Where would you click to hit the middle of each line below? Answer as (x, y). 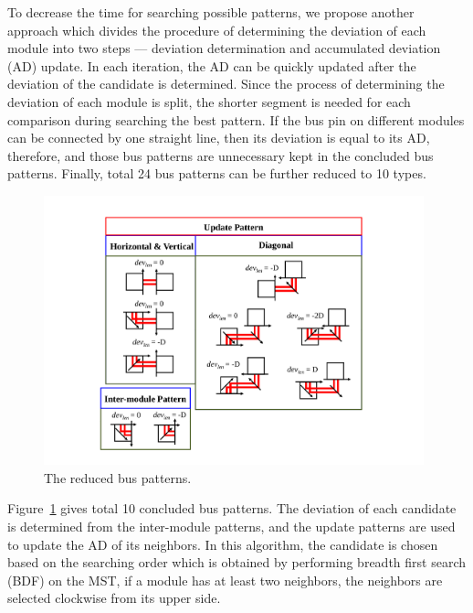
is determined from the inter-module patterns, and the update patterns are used (231, 526)
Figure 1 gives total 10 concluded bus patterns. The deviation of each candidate (232, 508)
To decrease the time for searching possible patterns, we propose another (211, 12)
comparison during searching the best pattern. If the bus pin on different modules (236, 119)
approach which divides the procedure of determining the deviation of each (217, 30)
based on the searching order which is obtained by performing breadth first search (236, 562)
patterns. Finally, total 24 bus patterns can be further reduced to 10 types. (217, 173)
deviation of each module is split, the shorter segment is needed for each (209, 101)
